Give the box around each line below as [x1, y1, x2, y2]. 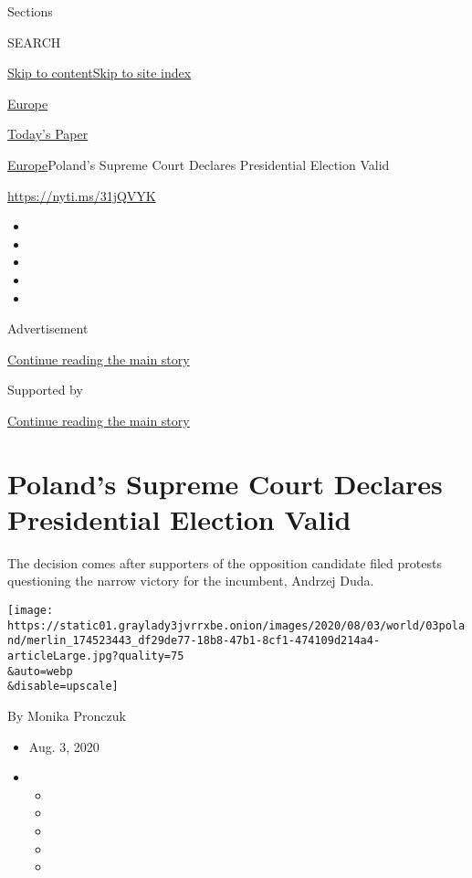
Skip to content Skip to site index [7, 63, 192, 82]
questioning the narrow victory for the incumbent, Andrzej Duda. [7, 571, 374, 590]
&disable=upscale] [7, 680, 119, 693]
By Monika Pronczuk [7, 705, 126, 725]
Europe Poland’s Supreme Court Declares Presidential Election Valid [7, 154, 390, 174]
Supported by [7, 380, 83, 399]
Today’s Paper [7, 124, 89, 143]
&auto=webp [7, 664, 73, 678]
